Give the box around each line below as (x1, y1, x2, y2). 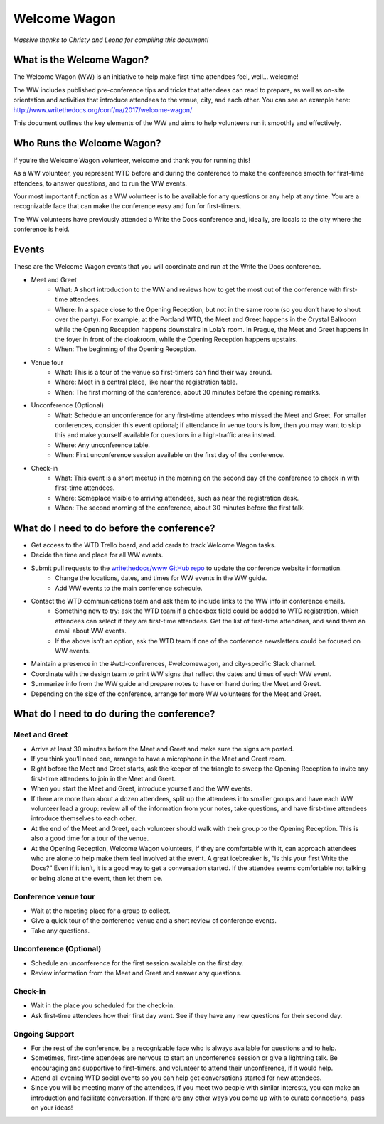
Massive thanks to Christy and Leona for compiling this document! (13, 36, 209, 44)
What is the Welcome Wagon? (13, 54, 149, 66)
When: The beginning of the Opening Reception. (55, 345, 197, 353)
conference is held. (13, 225, 70, 234)
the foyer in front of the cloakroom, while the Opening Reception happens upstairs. (55, 335, 298, 343)
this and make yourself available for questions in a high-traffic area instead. (55, 431, 277, 439)
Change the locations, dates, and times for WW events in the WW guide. (55, 574, 267, 582)
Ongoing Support (13, 1029, 75, 1039)
